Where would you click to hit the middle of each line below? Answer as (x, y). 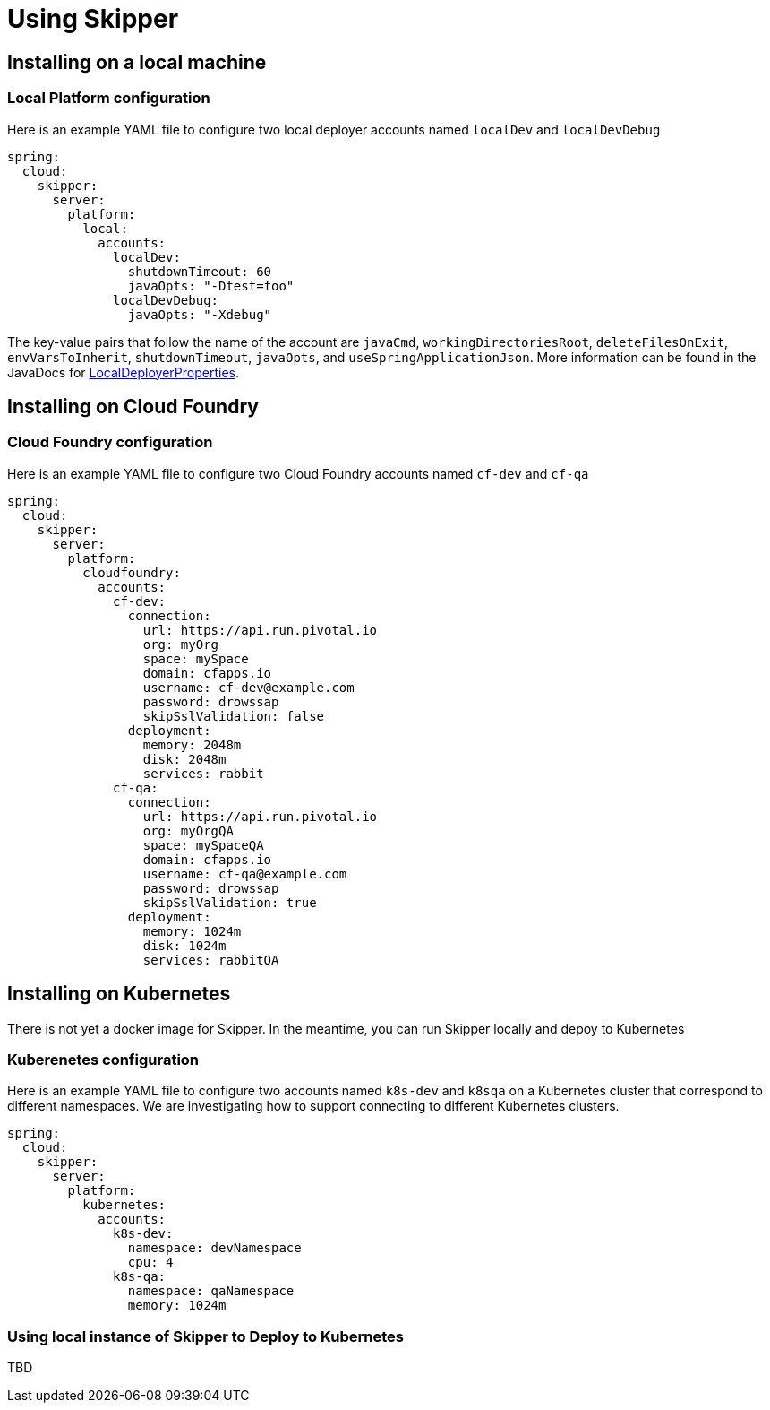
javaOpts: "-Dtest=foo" (211, 285)
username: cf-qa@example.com (245, 874)
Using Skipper (93, 19)
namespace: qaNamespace (211, 1291)
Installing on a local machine (137, 62)
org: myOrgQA (188, 830)
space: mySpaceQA (203, 845)
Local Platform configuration (109, 98)
